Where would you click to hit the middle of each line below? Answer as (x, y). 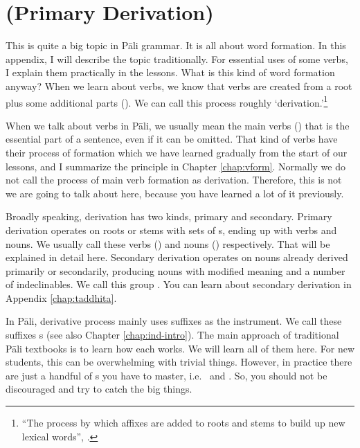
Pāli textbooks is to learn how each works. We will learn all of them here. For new (180, 348)
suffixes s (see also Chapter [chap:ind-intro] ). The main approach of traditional (172, 335)
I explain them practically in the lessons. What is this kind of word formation (170, 72)
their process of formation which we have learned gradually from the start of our (177, 152)
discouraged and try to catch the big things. (99, 389)
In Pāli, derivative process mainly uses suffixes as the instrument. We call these (174, 321)
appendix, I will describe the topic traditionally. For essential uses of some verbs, (177, 59)
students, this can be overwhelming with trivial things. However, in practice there (179, 362)
